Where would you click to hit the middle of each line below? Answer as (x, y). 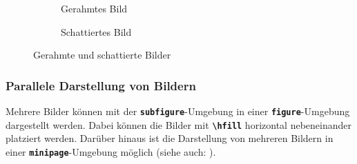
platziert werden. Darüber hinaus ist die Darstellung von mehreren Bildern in (170, 138)
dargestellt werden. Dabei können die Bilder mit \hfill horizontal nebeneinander (178, 124)
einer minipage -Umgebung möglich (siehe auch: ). (111, 151)
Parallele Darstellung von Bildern (101, 85)
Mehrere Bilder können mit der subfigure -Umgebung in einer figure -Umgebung (178, 111)
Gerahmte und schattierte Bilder (102, 55)
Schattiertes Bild (96, 31)
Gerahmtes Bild (94, 8)
